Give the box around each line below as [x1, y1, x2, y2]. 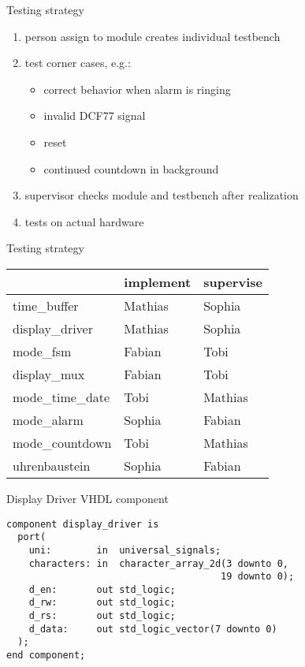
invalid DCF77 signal [43, 107, 146, 124]
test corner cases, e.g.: [24, 54, 131, 71]
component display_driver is [6, 518, 159, 530]
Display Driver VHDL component [6, 490, 169, 506]
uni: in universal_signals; [28, 544, 221, 556]
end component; [6, 650, 86, 661]
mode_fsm [13, 341, 72, 360]
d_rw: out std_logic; [28, 597, 176, 609]
